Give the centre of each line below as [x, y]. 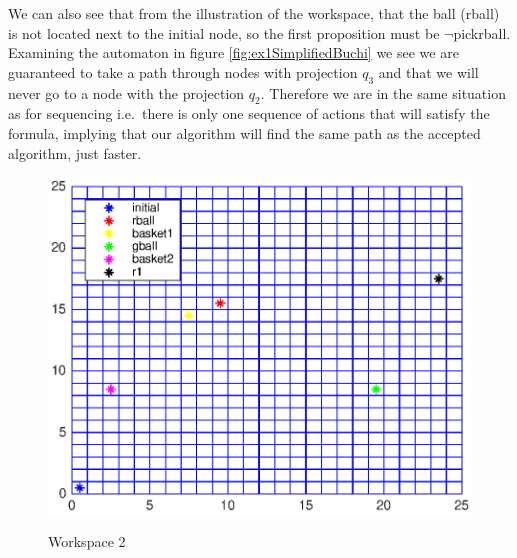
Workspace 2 [87, 541]
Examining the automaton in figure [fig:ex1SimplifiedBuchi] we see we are [233, 52]
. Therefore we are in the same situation [383, 92]
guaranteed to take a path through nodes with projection [183, 71]
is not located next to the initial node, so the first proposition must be [224, 32]
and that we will [428, 71]
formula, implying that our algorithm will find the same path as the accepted [244, 132]
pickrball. [482, 32]
